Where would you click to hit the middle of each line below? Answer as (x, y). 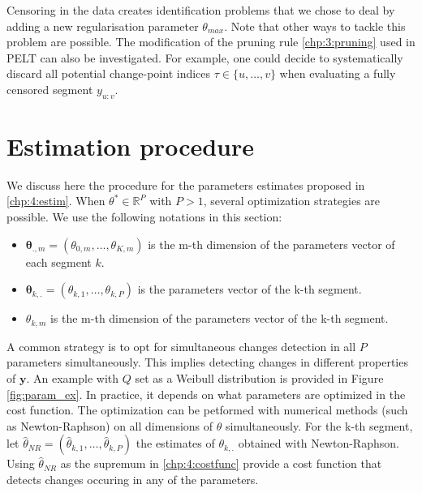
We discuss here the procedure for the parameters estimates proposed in (186, 184)
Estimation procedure (131, 146)
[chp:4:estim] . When (56, 201)
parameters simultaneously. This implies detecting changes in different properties (207, 362)
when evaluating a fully (338, 73)
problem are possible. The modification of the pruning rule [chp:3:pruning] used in (211, 42)
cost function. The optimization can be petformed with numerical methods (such (207, 410)
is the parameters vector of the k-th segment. (250, 289)
